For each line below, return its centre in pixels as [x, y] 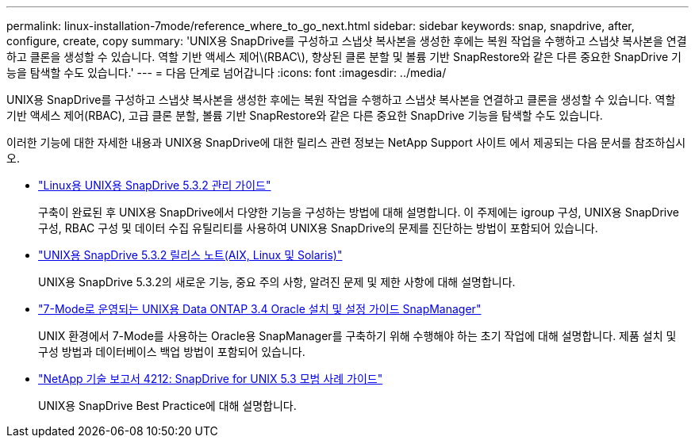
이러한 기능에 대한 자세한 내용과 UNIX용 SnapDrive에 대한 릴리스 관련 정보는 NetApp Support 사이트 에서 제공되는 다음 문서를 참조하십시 [346, 142]
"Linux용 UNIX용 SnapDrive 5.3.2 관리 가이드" [155, 185]
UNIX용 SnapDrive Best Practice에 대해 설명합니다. [167, 406]
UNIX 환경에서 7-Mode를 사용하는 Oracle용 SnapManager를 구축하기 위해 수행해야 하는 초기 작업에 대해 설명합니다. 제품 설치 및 [357, 336]
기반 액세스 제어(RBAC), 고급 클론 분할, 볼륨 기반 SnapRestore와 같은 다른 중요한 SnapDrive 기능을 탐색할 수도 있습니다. [305, 115]
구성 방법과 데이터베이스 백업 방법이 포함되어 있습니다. [172, 352]
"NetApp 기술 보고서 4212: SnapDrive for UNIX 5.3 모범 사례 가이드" [211, 379]
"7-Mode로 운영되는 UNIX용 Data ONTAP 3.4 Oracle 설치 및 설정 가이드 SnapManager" [260, 309]
